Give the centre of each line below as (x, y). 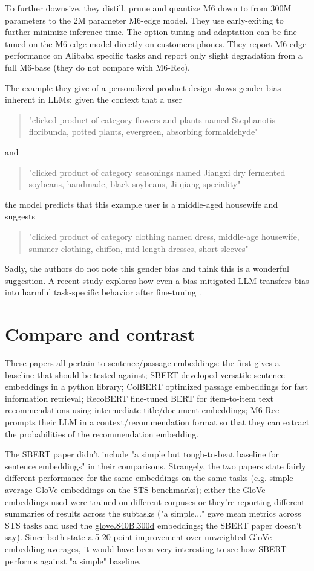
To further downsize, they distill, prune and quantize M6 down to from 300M (148, 8)
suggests (20, 216)
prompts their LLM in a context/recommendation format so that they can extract (157, 421)
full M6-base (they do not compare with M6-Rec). (97, 67)
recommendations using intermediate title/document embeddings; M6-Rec (142, 410)
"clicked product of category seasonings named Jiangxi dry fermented (157, 172)
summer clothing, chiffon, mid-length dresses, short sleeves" (139, 248)
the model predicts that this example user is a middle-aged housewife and (142, 204)
